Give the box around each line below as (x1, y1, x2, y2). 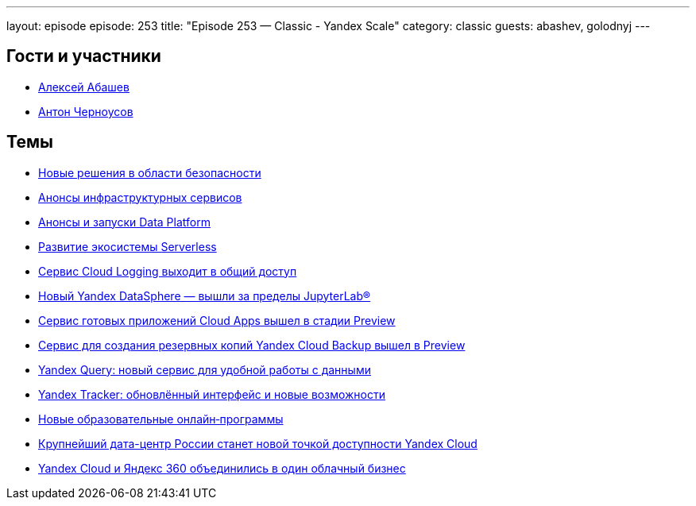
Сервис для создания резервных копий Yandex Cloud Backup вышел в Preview (38, 338, 466, 352)
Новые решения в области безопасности (38, 165, 261, 180)
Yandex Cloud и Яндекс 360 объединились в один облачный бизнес (38, 461, 406, 475)
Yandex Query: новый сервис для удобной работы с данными (38, 362, 371, 377)
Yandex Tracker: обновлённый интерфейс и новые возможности (38, 387, 386, 401)
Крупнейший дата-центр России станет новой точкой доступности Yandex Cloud (38, 436, 478, 450)
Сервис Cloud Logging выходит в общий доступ (38, 264, 297, 278)
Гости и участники (6, 46, 161, 67)
